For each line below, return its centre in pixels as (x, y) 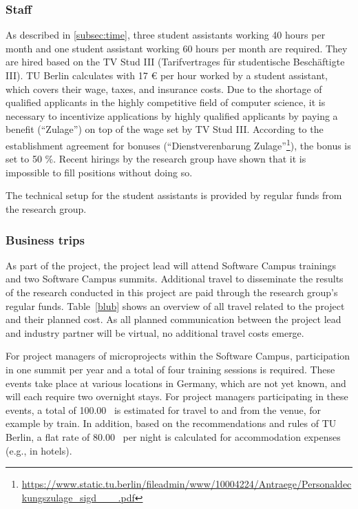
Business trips (45, 239)
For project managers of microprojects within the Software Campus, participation (178, 356)
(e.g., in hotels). (39, 450)
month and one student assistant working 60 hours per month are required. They (177, 48)
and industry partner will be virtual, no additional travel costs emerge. (155, 332)
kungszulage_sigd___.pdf (78, 497)
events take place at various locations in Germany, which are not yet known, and (176, 383)
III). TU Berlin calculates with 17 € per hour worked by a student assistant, (167, 75)
